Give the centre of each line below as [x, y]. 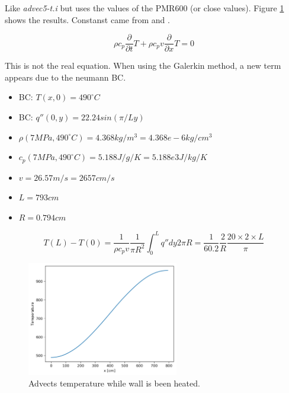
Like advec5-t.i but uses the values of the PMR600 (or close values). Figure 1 [144, 8]
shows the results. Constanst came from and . [87, 19]
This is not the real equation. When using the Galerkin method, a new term [143, 65]
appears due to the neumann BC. [65, 77]
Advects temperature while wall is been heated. [114, 383]
